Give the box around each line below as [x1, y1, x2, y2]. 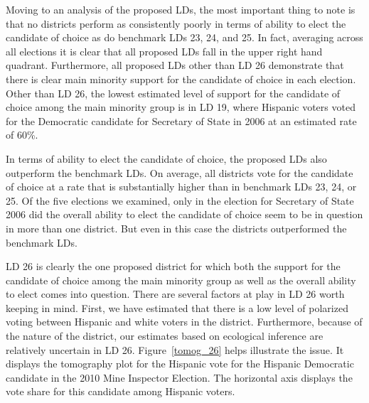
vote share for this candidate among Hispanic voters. [6, 384, 235, 399]
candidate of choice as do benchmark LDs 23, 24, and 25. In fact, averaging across [6, 30, 363, 45]
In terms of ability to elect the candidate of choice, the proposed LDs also [6, 151, 327, 166]
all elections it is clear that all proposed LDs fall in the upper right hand [6, 43, 323, 58]
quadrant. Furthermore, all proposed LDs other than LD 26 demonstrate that [6, 58, 344, 72]
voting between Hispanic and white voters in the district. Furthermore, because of [6, 314, 363, 329]
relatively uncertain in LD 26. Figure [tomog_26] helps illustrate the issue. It [6, 342, 344, 357]
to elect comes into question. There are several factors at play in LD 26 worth [6, 286, 345, 301]
